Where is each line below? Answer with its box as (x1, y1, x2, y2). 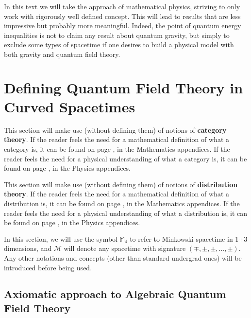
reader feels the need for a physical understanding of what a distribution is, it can (4, 208, 248, 218)
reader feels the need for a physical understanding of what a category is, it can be (4, 153, 247, 163)
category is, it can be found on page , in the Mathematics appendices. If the (4, 144, 230, 154)
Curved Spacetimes (4, 96, 135, 116)
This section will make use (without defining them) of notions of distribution (4, 179, 238, 189)
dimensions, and (4, 243, 52, 253)
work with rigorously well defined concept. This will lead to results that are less (4, 11, 241, 21)
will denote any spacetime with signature (64, 243, 186, 253)
